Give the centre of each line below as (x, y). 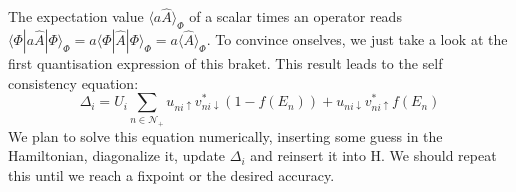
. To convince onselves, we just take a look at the (357, 39)
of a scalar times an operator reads (295, 16)
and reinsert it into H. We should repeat (373, 155)
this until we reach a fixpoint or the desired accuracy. (171, 174)
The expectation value (76, 16)
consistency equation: (73, 82)
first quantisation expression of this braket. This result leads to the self (225, 63)
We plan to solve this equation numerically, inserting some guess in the (225, 135)
